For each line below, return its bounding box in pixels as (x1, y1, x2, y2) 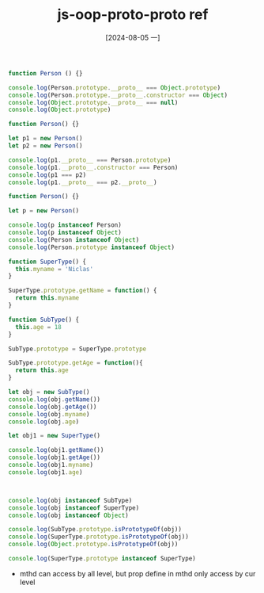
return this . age (15, 366, 69, 374)
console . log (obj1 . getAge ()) (8, 453, 101, 461)
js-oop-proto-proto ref (57, 6, 209, 24)
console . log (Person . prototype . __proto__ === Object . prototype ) (8, 83, 221, 92)
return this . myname (15, 294, 80, 302)
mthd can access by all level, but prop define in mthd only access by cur (19, 568, 256, 578)
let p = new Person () (8, 207, 80, 215)
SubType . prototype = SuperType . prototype (8, 345, 147, 353)
